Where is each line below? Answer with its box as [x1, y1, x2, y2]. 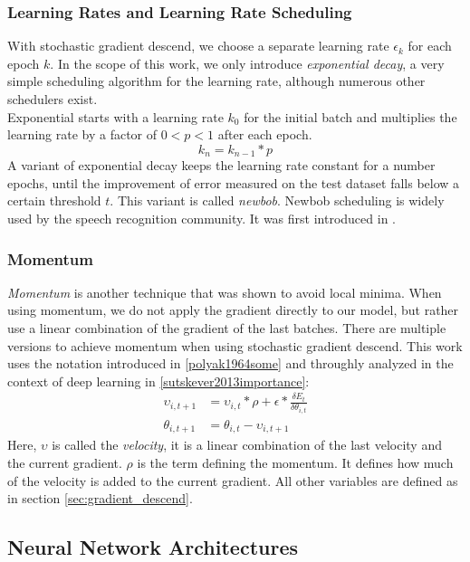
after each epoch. [217, 125, 312, 144]
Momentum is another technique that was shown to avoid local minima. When [7, 282, 442, 301]
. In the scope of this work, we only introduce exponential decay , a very [50, 53, 445, 72]
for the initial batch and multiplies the [244, 107, 457, 126]
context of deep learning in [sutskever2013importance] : [7, 371, 310, 390]
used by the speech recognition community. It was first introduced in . [7, 209, 396, 228]
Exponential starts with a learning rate [7, 107, 224, 126]
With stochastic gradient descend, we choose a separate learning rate [7, 36, 389, 55]
